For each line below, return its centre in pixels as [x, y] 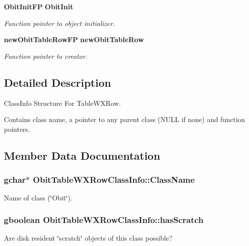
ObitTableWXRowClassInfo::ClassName [114, 180]
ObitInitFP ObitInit [39, 6]
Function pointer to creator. [46, 56]
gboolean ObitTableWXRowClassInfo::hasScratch [104, 219]
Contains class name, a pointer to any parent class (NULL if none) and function [124, 119]
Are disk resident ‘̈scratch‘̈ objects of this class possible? [88, 238]
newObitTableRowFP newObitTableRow [74, 39]
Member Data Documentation [82, 155]
